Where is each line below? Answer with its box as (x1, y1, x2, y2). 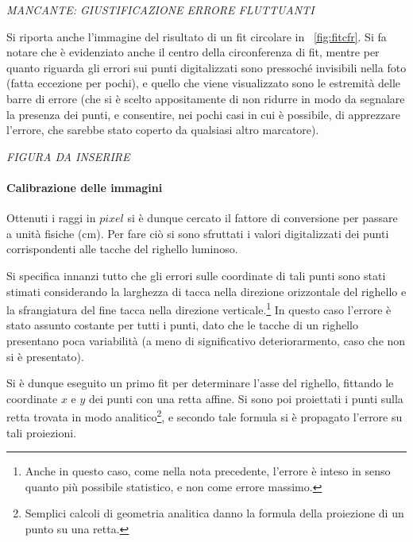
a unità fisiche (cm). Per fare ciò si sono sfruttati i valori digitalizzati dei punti (6, 225, 389, 241)
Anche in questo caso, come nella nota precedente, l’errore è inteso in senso (25, 463, 391, 479)
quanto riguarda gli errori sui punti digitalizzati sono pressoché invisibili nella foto (6, 59, 407, 75)
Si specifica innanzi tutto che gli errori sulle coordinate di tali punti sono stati (6, 267, 386, 283)
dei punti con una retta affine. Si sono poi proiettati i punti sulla (88, 390, 403, 406)
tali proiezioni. (6, 424, 76, 440)
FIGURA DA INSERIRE (6, 148, 130, 164)
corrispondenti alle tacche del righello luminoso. (6, 240, 238, 257)
